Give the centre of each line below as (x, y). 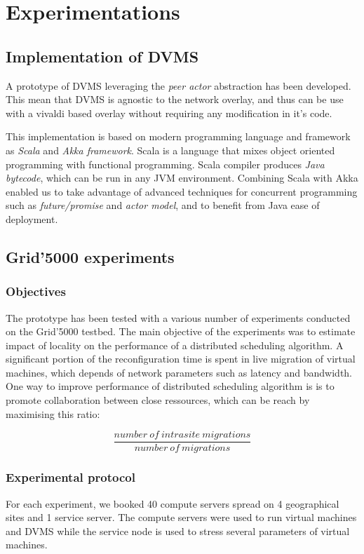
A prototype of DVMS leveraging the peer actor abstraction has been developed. (178, 85)
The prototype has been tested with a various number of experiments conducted (178, 317)
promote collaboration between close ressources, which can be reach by (158, 400)
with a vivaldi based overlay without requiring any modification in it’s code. (169, 113)
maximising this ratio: (53, 413)
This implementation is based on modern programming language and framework (178, 136)
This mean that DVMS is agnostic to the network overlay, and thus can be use (175, 99)
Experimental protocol (70, 477)
